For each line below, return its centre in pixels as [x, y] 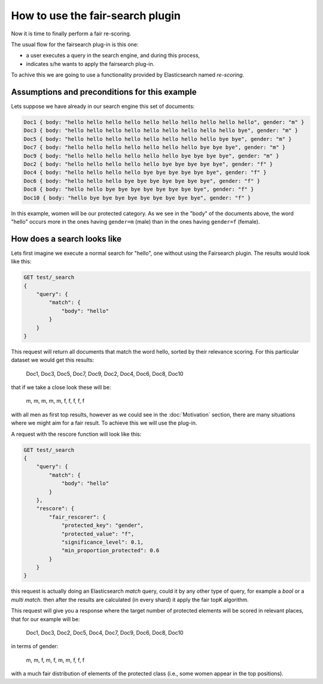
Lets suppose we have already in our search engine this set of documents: [103, 106]
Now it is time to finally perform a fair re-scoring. [71, 34]
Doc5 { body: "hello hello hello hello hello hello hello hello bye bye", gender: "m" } [158, 139]
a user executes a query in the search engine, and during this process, [113, 55]
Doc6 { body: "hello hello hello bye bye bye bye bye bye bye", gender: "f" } [142, 181]
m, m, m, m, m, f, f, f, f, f [55, 401]
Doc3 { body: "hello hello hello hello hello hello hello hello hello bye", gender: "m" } [161, 131]
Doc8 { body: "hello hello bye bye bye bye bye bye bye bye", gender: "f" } [139, 189]
